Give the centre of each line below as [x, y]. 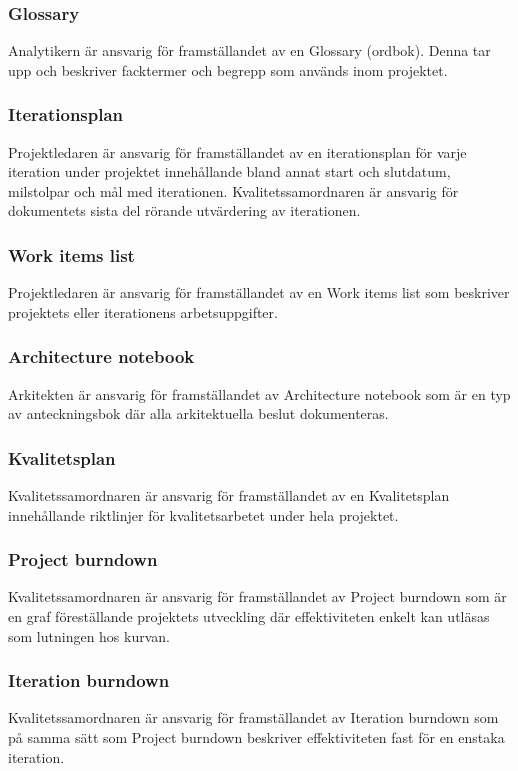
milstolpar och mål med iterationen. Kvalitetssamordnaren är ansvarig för [233, 190]
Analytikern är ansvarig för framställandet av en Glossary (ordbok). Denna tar [249, 50]
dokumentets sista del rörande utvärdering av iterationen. [184, 210]
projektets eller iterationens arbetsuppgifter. [143, 311]
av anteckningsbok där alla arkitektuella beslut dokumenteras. [198, 413]
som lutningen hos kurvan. [89, 635]
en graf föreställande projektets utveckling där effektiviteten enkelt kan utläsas [249, 616]
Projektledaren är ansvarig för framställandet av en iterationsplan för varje [237, 151]
